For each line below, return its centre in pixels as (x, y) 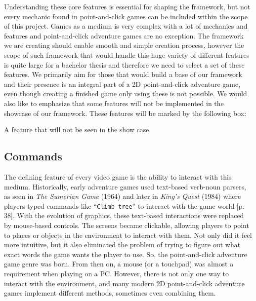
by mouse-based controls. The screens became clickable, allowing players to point (127, 225)
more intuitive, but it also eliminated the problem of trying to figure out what (122, 245)
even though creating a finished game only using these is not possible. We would (126, 94)
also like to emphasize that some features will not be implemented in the (114, 103)
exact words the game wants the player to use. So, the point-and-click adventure (126, 254)
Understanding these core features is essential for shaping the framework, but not (127, 6)
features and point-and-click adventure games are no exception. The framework (124, 35)
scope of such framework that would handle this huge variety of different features (127, 55)
